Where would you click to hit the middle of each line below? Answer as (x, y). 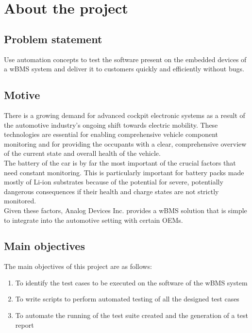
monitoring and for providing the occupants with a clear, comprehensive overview (125, 143)
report (25, 325)
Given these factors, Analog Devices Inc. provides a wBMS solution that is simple (126, 210)
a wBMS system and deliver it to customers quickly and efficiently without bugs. (124, 69)
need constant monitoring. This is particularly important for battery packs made (124, 172)
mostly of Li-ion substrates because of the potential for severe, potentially (114, 182)
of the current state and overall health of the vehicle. (82, 153)
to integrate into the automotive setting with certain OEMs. (93, 220)
